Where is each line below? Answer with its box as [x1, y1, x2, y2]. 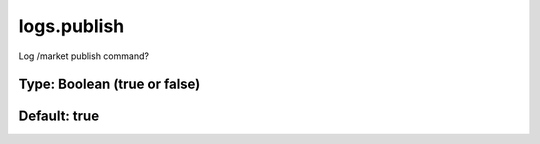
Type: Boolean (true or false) [18, 76, 201, 93]
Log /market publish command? [18, 50, 150, 62]
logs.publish [18, 15, 125, 37]
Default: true [18, 108, 100, 125]
